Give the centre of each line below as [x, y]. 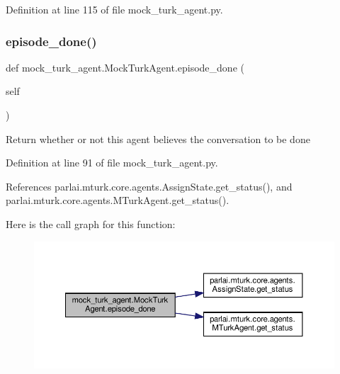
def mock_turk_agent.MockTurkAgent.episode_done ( [125, 67]
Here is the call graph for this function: [91, 223]
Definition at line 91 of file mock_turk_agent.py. [112, 163]
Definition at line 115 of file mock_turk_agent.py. [114, 9]
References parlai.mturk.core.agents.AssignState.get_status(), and [149, 186]
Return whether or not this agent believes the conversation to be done [158, 138]
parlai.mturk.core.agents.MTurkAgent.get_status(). [118, 200]
